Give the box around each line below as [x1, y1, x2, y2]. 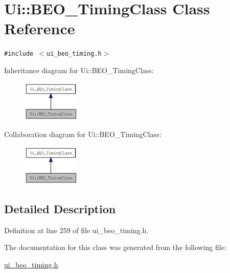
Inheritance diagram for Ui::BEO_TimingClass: [4, 64, 154, 75]
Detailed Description [4, 200, 116, 216]
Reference [4, 18, 75, 39]
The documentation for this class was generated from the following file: [4, 242, 226, 253]
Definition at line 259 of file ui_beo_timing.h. [4, 224, 149, 235]
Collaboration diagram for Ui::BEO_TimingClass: [4, 129, 162, 140]
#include [4, 50, 34, 58]
